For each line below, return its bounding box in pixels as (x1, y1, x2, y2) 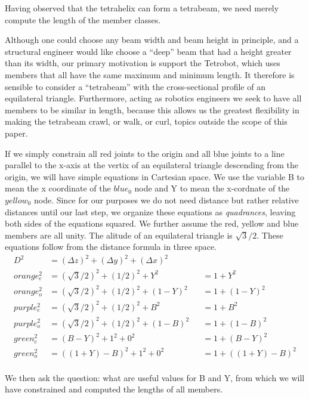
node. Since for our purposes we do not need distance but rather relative (33, 193, 299, 206)
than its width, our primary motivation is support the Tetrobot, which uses (5, 57, 280, 69)
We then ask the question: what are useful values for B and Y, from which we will (5, 371, 305, 383)
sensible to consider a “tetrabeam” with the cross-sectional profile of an (5, 80, 265, 92)
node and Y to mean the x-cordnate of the (134, 182, 290, 194)
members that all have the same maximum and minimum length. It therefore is (5, 68, 295, 81)
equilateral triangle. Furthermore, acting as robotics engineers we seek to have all (5, 92, 302, 104)
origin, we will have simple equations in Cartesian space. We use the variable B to (5, 170, 304, 183)
